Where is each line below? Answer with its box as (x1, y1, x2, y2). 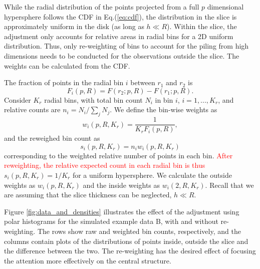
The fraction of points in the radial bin (4, 77, 124, 88)
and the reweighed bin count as (4, 133, 100, 143)
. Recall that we (205, 179, 254, 190)
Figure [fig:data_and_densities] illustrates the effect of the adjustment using (4, 206, 239, 216)
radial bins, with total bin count (44, 94, 143, 105)
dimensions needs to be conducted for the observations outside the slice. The (4, 50, 239, 61)
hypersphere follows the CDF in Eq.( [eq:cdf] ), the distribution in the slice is (4, 11, 237, 22)
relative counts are (4, 104, 61, 115)
